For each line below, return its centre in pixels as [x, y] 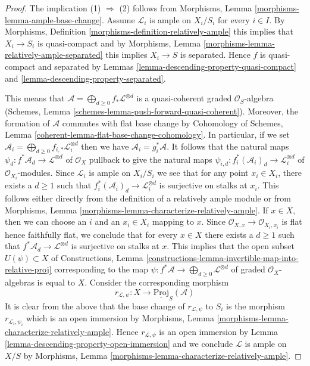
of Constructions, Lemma [97, 257]
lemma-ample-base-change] [53, 19]
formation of [27, 122]
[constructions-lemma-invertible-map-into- [222, 257]
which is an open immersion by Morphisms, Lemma [120, 318]
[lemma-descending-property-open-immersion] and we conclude [119, 343]
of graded [248, 269]
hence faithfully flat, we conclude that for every [91, 234]
